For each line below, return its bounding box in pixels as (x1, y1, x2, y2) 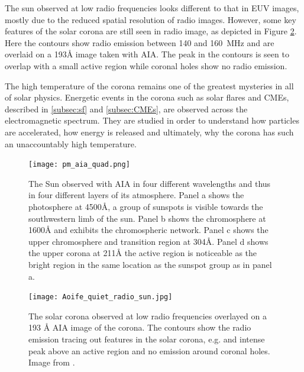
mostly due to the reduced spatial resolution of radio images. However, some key (5, 13, 296, 25)
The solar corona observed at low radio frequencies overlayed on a (28, 309, 267, 322)
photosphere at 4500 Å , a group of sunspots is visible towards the (28, 200, 263, 212)
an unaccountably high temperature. (5, 137, 137, 150)
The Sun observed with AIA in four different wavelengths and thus (28, 177, 271, 189)
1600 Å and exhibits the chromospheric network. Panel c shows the (28, 224, 269, 236)
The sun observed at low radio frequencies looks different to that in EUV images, (5, 2, 299, 14)
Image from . (28, 356, 75, 368)
